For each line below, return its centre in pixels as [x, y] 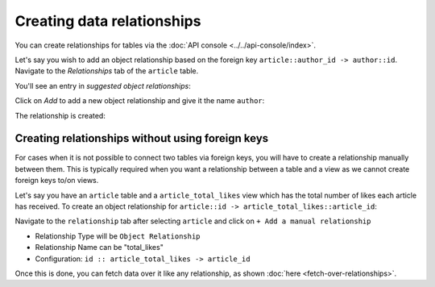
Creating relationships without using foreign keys [142, 138]
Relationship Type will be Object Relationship [118, 236]
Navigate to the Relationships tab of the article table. [107, 71]
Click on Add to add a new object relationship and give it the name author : [140, 101]
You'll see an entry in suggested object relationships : [103, 85]
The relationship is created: [60, 115]
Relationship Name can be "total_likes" [99, 247]
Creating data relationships [108, 21]
